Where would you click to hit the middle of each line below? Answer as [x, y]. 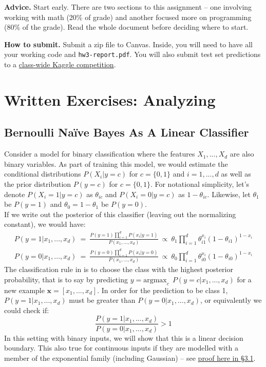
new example [24, 290]
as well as [236, 174]
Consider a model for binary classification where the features [100, 154]
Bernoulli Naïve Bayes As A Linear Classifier [127, 132]
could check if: [27, 310]
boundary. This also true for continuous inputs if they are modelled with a [121, 348]
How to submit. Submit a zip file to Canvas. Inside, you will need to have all [128, 44]
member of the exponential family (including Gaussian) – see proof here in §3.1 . [130, 358]
